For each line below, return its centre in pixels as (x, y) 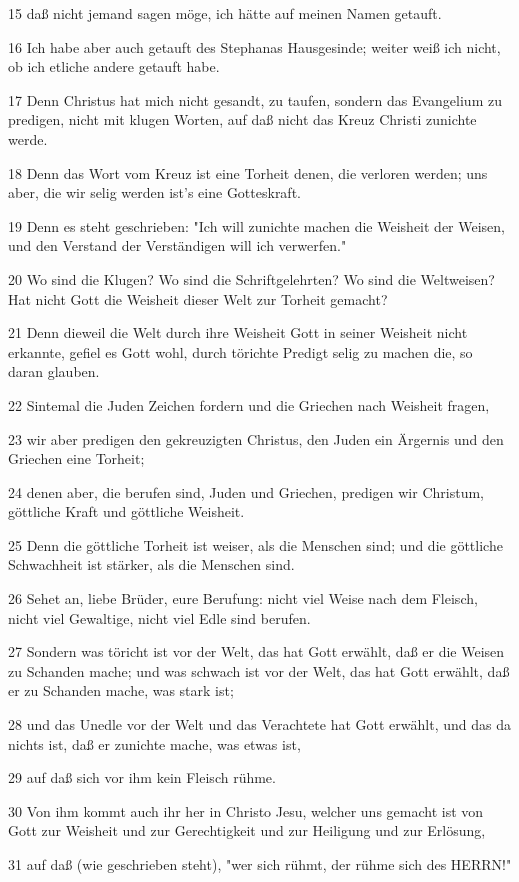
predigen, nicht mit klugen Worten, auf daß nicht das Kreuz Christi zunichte (242, 119)
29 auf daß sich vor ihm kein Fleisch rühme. (142, 777)
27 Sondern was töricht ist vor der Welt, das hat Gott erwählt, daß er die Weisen (256, 651)
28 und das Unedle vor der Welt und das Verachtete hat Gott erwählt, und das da (259, 724)
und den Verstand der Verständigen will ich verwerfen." (177, 245)
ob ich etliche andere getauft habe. (114, 66)
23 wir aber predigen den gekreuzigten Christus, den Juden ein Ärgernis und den (256, 438)
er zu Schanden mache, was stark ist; (121, 690)
